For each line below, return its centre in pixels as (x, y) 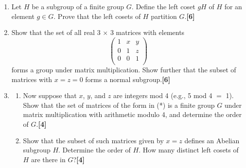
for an (233, 6)
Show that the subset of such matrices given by (93, 140)
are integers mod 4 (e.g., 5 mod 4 (163, 95)
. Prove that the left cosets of (97, 16)
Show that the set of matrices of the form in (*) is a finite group (119, 105)
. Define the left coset (163, 6)
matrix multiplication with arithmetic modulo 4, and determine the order (132, 114)
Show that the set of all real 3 (56, 32)
